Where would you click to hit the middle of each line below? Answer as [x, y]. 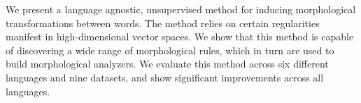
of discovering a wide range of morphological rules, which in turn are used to [170, 50]
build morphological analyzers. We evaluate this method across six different [167, 64]
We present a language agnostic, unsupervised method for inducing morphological [181, 9]
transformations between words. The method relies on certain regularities [163, 23]
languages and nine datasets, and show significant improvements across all [165, 77]
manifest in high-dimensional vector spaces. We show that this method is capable [180, 37]
